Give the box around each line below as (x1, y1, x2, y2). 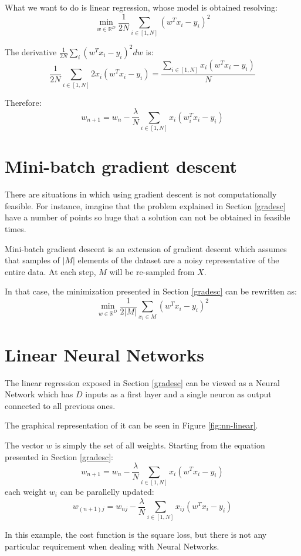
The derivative (5, 45, 57, 58)
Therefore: (5, 96, 42, 108)
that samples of (5, 254, 60, 266)
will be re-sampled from (109, 265, 195, 277)
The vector (5, 438, 44, 451)
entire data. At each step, (5, 265, 96, 277)
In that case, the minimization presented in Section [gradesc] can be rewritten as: (5, 285, 297, 297)
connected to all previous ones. (5, 399, 116, 411)
